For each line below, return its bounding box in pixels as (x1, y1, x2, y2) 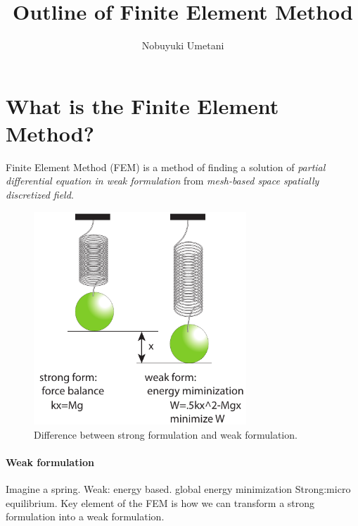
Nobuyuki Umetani (141, 38, 224, 53)
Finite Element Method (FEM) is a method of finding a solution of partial (6, 159, 326, 174)
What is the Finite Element (6, 91, 279, 120)
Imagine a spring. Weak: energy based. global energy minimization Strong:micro (6, 481, 351, 496)
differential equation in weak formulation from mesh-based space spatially (6, 173, 319, 188)
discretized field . (6, 187, 74, 202)
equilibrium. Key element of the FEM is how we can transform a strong (6, 495, 315, 510)
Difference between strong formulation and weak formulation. (34, 427, 298, 442)
